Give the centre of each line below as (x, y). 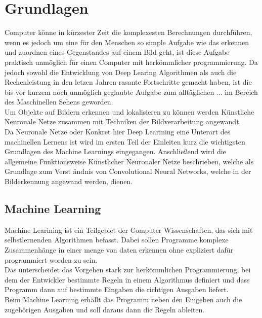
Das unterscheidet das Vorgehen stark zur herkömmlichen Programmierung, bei (128, 270)
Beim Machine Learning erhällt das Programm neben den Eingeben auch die (123, 299)
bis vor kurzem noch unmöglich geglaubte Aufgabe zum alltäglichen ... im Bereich (131, 92)
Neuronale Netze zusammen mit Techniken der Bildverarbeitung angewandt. (123, 121)
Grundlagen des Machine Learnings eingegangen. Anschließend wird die (115, 151)
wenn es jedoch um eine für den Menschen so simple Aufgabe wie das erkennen (127, 42)
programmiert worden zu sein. (51, 259)
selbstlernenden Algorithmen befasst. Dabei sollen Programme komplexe (117, 240)
